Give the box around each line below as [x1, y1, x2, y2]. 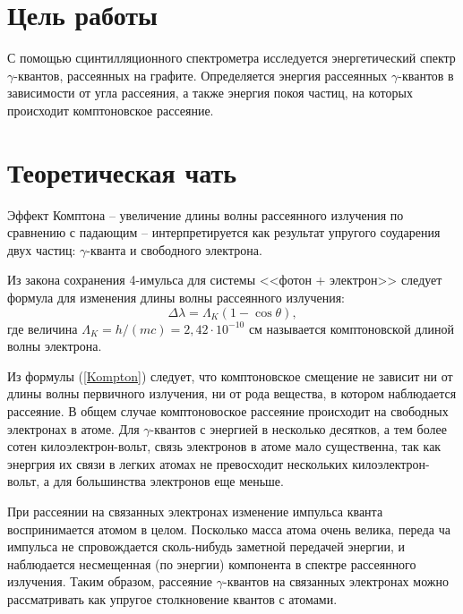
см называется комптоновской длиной [248, 319, 454, 337]
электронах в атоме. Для [7, 419, 140, 438]
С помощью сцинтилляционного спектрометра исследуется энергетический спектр [7, 48, 456, 67]
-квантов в [398, 65, 454, 84]
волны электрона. [7, 337, 102, 355]
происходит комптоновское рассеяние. [7, 100, 214, 119]
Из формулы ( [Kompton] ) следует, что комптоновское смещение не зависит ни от [7, 366, 453, 385]
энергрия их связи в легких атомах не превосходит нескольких [7, 454, 348, 473]
